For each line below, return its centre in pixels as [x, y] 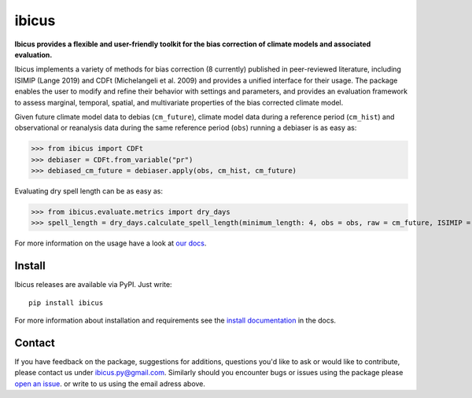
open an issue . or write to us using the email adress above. [110, 383]
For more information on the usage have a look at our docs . [111, 243]
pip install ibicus [66, 302]
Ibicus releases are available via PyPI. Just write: [93, 285]
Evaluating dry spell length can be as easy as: [88, 191]
